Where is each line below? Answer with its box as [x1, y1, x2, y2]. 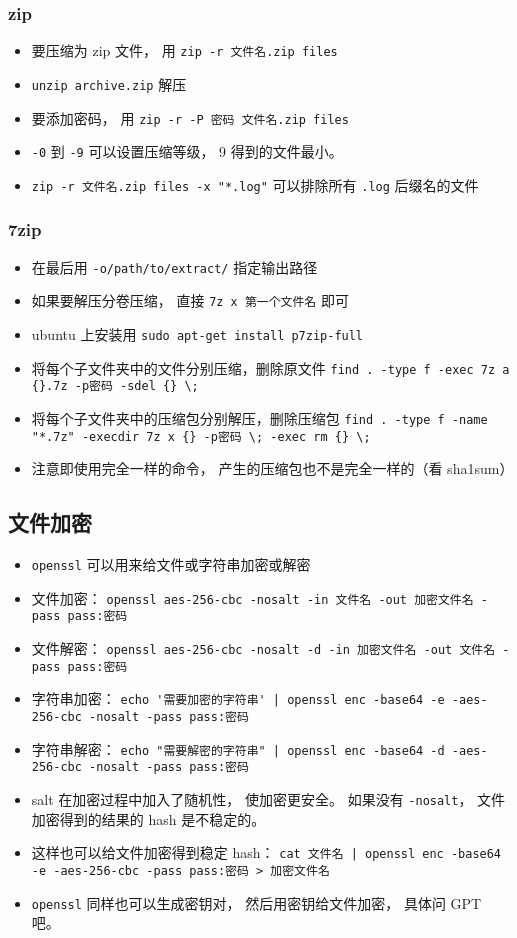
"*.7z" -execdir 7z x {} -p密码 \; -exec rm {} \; [31, 429, 371, 444]
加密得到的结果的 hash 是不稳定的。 [31, 808, 266, 829]
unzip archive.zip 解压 [31, 73, 187, 94]
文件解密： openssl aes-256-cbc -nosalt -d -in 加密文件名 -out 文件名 [31, 638, 496, 659]
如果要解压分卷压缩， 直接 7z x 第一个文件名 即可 [31, 290, 349, 311]
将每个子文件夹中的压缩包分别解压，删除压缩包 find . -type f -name [31, 408, 488, 428]
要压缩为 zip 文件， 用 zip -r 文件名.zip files [31, 40, 338, 61]
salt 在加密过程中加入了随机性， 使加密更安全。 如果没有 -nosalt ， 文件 [31, 789, 506, 810]
